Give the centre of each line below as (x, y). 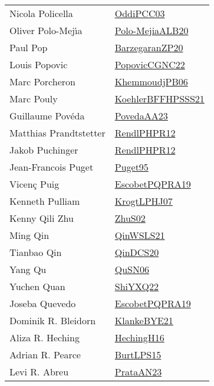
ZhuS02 (130, 218)
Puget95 (131, 167)
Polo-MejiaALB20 (152, 30)
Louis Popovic (39, 64)
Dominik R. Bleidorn (53, 320)
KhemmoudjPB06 (151, 81)
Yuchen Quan (37, 286)
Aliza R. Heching (45, 337)
